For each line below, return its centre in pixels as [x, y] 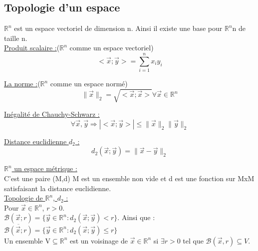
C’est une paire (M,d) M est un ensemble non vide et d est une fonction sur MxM [129, 178]
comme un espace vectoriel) [112, 48]
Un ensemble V [27, 240]
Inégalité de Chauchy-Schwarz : [52, 114]
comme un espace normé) [89, 84]
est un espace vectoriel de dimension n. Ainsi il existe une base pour [118, 28]
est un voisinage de [99, 240]
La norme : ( [22, 84]
